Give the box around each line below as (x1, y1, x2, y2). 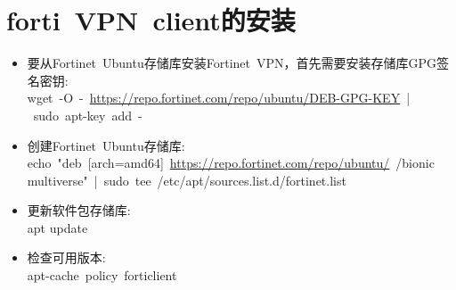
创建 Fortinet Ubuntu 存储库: (27, 136, 185, 154)
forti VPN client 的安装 (6, 2, 296, 38)
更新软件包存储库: (27, 201, 131, 220)
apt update (27, 218, 88, 236)
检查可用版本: (27, 248, 106, 267)
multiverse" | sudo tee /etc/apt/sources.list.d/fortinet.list (27, 170, 346, 189)
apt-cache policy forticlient (27, 266, 177, 285)
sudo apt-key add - (33, 105, 142, 124)
